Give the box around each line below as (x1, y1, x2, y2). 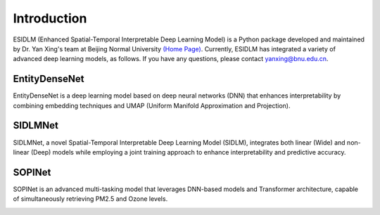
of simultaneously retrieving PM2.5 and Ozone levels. (13, 195, 168, 203)
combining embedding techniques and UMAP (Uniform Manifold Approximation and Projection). (13, 101, 291, 110)
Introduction (13, 11, 87, 26)
